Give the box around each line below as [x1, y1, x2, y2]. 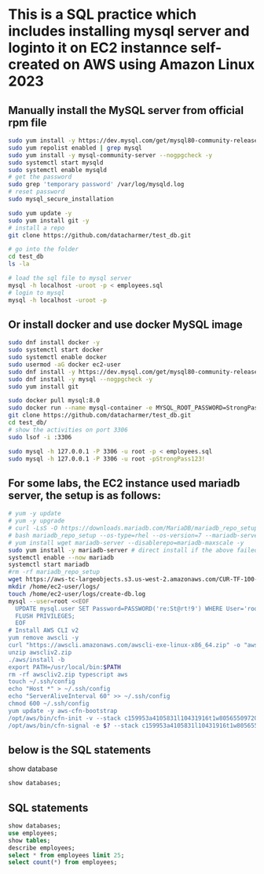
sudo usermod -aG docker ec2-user [8, 360, 122, 369]
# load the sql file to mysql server [8, 274, 132, 282]
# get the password [8, 173, 72, 182]
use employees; [8, 829, 58, 837]
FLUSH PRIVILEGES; [15, 611, 76, 620]
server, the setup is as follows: [8, 489, 161, 502]
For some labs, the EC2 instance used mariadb [8, 476, 240, 490]
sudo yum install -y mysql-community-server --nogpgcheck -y [8, 151, 213, 159]
